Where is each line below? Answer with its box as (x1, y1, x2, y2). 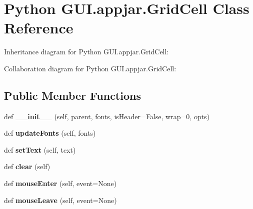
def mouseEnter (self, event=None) (4, 178, 117, 189)
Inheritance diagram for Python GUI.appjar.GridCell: (4, 46, 169, 57)
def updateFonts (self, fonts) (4, 128, 96, 138)
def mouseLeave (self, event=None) (4, 195, 117, 205)
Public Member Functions (4, 87, 141, 103)
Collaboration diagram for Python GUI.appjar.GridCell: (4, 63, 176, 73)
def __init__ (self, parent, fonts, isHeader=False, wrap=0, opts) (4, 111, 210, 121)
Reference (4, 17, 73, 38)
